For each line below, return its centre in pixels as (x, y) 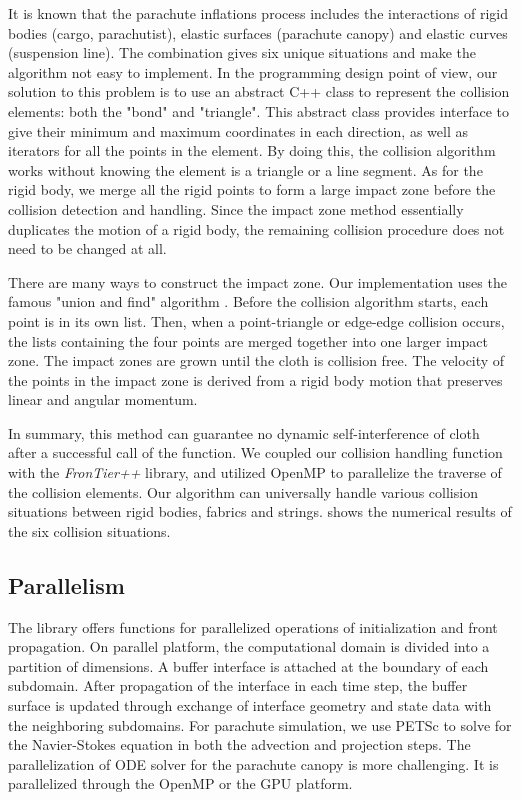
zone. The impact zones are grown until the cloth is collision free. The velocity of (256, 360)
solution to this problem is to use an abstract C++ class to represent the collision (259, 91)
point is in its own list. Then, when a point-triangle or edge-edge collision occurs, (256, 320)
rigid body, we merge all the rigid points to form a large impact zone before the (252, 189)
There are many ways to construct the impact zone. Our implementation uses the (257, 281)
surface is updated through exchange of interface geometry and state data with (250, 705)
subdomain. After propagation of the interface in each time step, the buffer (238, 685)
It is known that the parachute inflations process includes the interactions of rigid (258, 13)
